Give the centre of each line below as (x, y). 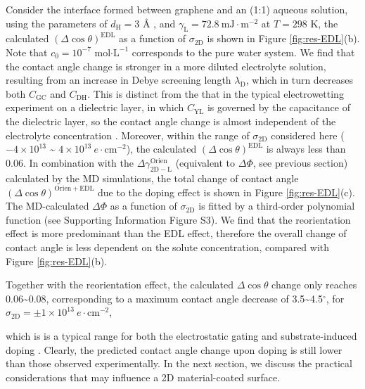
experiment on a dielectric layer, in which (95, 107)
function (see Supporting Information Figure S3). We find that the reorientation (178, 219)
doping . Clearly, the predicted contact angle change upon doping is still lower (174, 349)
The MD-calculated (47, 206)
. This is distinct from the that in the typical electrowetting (216, 93)
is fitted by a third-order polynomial (277, 206)
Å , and (159, 23)
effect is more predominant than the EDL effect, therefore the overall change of (176, 233)
